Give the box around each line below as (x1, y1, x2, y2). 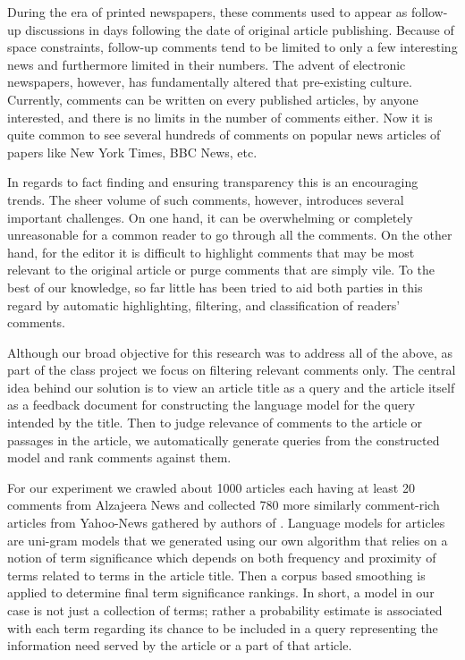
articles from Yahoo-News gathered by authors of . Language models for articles (7, 513, 445, 532)
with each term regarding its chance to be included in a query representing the (7, 618, 438, 637)
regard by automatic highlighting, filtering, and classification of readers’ (7, 295, 401, 314)
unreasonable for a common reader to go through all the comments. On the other (7, 225, 452, 244)
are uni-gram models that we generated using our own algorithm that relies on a (7, 530, 448, 549)
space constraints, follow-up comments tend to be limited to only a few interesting (7, 38, 458, 56)
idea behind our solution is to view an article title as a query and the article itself (7, 377, 455, 396)
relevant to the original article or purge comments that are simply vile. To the (7, 260, 435, 279)
